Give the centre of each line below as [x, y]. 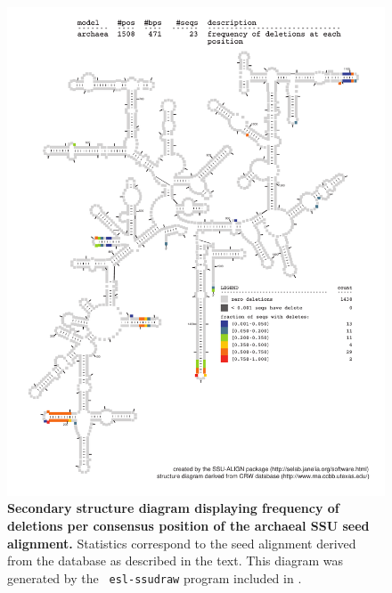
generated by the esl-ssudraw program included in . [155, 577]
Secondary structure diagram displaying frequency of [173, 508]
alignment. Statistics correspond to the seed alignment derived [182, 543]
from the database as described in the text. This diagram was [175, 561]
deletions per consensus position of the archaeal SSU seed [188, 526]
